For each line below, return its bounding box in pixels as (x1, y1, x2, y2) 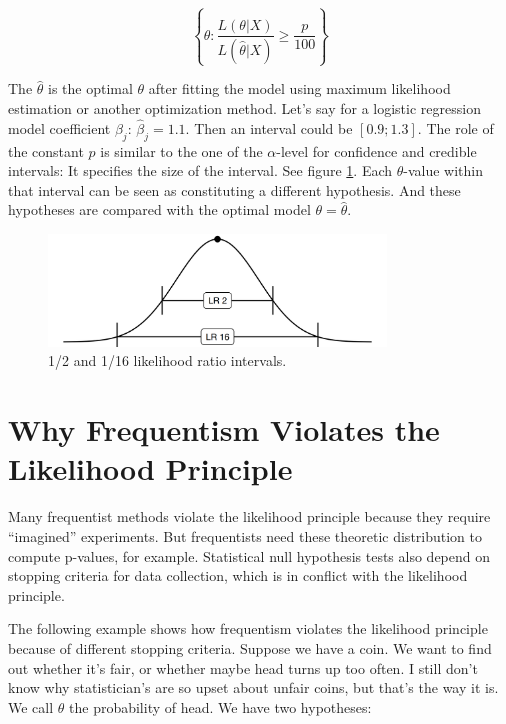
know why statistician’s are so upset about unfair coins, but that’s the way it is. (8, 677, 499, 698)
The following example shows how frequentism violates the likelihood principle (8, 618, 488, 639)
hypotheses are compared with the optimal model (8, 199, 311, 220)
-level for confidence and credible (276, 140, 477, 161)
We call (8, 696, 54, 717)
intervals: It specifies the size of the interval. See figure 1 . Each (8, 160, 393, 181)
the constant (8, 140, 84, 161)
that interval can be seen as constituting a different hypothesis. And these (8, 179, 461, 200)
